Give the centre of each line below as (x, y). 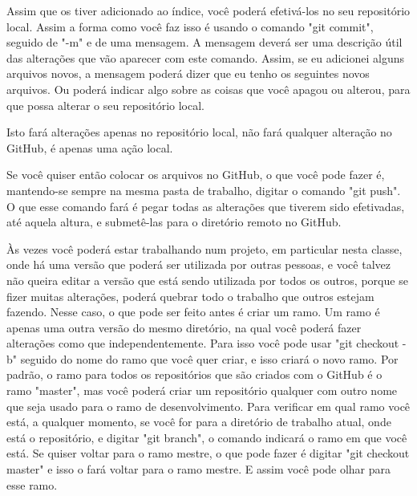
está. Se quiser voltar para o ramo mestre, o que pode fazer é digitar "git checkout (208, 453)
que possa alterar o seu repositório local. (106, 105)
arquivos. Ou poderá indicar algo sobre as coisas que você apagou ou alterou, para (208, 89)
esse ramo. (32, 484)
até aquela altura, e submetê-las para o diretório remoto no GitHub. (174, 222)
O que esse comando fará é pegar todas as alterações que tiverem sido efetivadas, (206, 206)
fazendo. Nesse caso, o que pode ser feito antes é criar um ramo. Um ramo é (193, 312)
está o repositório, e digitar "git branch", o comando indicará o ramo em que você (207, 437)
